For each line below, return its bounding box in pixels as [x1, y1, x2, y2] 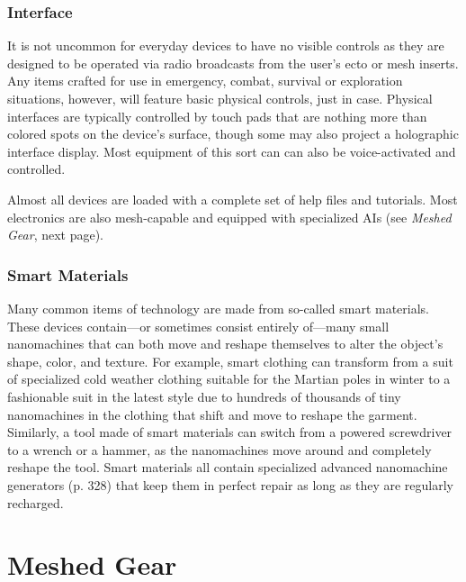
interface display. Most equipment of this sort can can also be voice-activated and [7, 141, 456, 160]
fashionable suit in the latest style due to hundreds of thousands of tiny [7, 386, 401, 405]
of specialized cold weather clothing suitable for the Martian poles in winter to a [7, 369, 451, 388]
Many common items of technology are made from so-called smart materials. [7, 298, 430, 317]
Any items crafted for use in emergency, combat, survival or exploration [7, 71, 403, 90]
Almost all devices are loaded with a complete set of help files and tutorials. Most [7, 189, 458, 208]
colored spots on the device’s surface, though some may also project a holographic [7, 124, 459, 143]
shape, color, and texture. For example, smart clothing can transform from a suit [7, 351, 453, 370]
